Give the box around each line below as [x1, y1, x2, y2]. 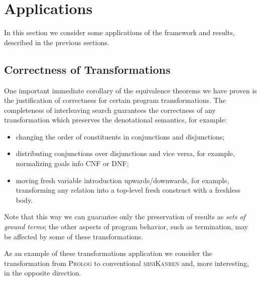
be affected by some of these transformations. [4, 231, 144, 241]
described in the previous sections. [4, 37, 109, 47]
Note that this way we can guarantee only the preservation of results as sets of [4, 211, 245, 222]
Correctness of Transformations [4, 61, 171, 77]
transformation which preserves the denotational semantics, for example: [4, 114, 227, 125]
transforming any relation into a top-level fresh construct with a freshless [16, 185, 240, 195]
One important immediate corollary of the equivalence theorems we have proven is [4, 85, 257, 95]
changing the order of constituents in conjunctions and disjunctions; [16, 131, 225, 142]
